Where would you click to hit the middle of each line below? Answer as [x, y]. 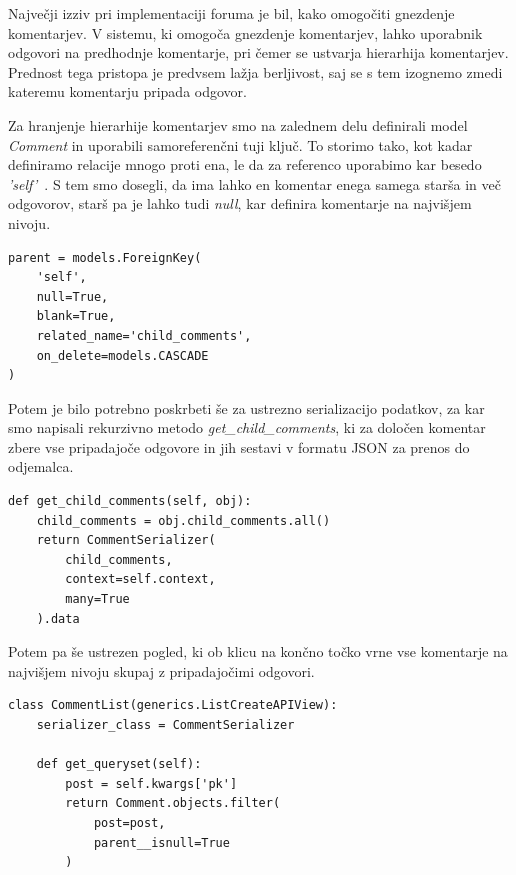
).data [58, 618]
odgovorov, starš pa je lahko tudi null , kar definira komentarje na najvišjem [240, 203]
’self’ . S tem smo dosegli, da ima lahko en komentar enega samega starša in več [254, 183]
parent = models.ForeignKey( [105, 257]
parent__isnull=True [161, 842]
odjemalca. [41, 466]
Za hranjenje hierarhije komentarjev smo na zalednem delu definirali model [238, 124]
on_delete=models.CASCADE [122, 355]
